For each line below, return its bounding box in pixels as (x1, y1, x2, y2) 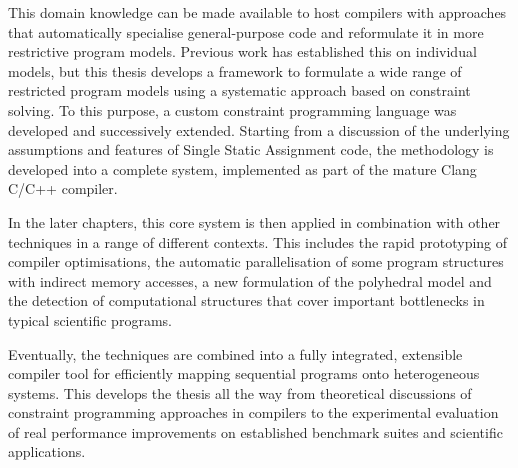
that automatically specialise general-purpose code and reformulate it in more (8, 21, 484, 42)
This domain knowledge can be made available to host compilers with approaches (8, 2, 507, 22)
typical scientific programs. (8, 309, 172, 330)
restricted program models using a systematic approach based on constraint (8, 80, 471, 101)
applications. (8, 441, 86, 462)
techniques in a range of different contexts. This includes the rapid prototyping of (8, 231, 508, 252)
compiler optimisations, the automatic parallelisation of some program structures (8, 251, 504, 272)
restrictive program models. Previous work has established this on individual (8, 41, 477, 62)
